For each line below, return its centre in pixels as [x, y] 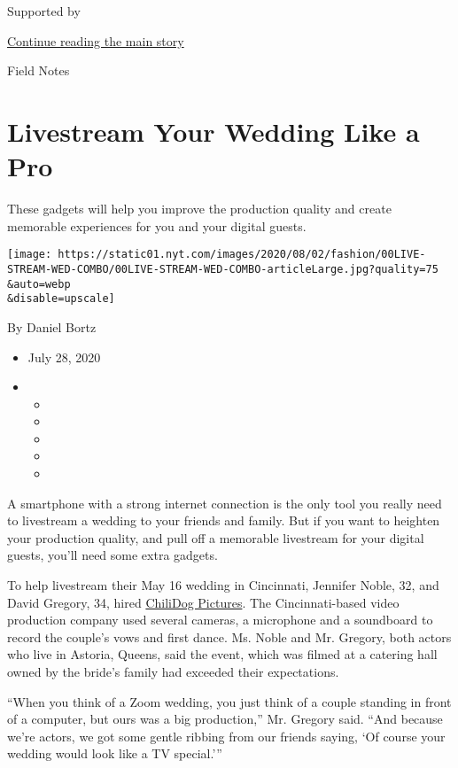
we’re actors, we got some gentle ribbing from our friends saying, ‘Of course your [226, 736]
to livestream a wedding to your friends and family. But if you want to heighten [224, 520]
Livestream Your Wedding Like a [213, 131]
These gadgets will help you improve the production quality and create [199, 209]
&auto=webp [39, 284]
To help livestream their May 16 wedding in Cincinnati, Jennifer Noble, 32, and [223, 585]
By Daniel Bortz [52, 326]
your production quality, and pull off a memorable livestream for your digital [216, 537]
